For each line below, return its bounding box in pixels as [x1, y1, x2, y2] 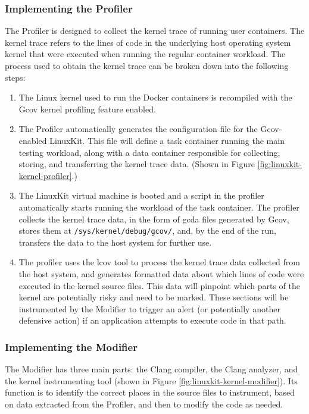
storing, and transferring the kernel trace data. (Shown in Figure [18, 158, 255, 170]
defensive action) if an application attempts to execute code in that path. [18, 314, 286, 327]
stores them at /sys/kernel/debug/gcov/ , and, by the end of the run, [18, 224, 276, 237]
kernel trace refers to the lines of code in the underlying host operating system [5, 36, 291, 48]
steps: [5, 71, 26, 83]
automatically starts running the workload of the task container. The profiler [18, 200, 299, 213]
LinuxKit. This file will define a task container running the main [49, 134, 285, 146]
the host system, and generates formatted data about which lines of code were [18, 267, 304, 280]
